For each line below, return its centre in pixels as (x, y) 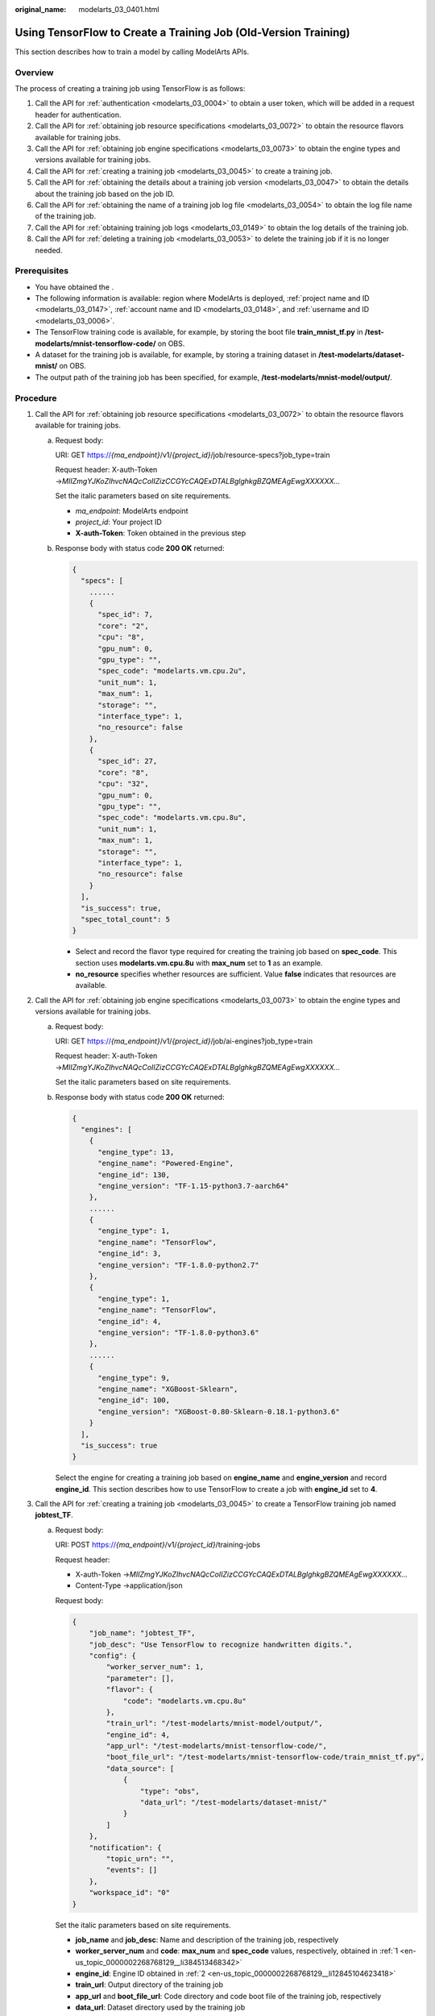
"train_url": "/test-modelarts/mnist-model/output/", (214, 1723)
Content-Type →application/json (129, 1585)
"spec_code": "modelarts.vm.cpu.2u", (172, 671)
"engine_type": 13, (136, 1152)
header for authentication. (78, 115)
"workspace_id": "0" (130, 1893)
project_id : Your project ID (119, 522)
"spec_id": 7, (125, 614)
